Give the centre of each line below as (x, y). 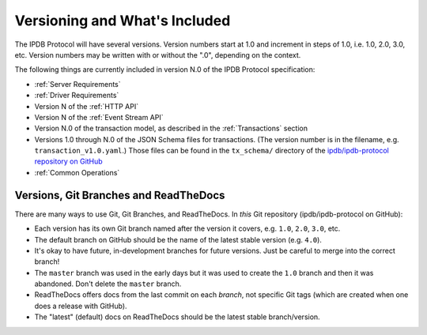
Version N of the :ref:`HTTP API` (86, 106)
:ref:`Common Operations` (77, 172)
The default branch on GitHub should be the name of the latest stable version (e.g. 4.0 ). (178, 239)
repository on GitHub (68, 161)
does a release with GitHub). (81, 306)
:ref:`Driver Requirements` (77, 96)
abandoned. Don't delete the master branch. (108, 284)
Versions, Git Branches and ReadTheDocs (120, 195)
